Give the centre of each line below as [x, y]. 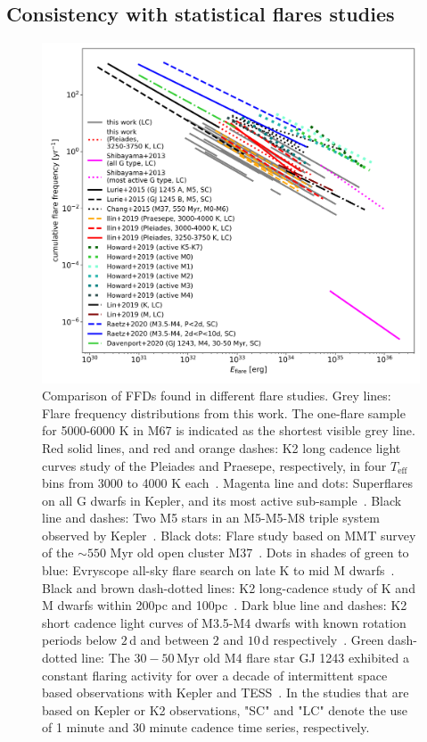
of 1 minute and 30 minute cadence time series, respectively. [206, 727]
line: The [106, 658]
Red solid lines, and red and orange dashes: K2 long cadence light [222, 447]
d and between [169, 640]
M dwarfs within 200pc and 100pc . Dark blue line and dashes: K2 [225, 605]
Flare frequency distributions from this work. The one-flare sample [224, 412]
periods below [80, 640]
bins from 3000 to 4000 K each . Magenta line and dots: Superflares [228, 483]
